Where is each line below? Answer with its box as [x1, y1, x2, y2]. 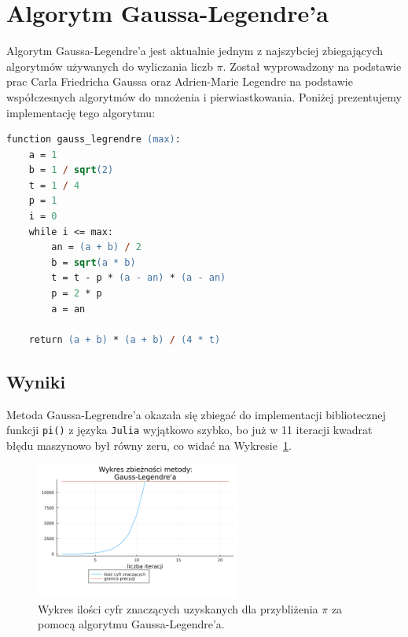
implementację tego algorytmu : [6, 104, 156, 120]
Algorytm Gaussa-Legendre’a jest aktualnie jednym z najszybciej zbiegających [6, 42, 384, 59]
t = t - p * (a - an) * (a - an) [51, 272, 226, 284]
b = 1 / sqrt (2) [28, 164, 114, 176]
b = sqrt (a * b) [51, 256, 136, 268]
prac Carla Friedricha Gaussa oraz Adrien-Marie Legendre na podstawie [6, 73, 353, 90]
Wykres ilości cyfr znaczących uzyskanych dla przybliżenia [38, 600, 318, 617]
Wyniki [6, 369, 66, 393]
